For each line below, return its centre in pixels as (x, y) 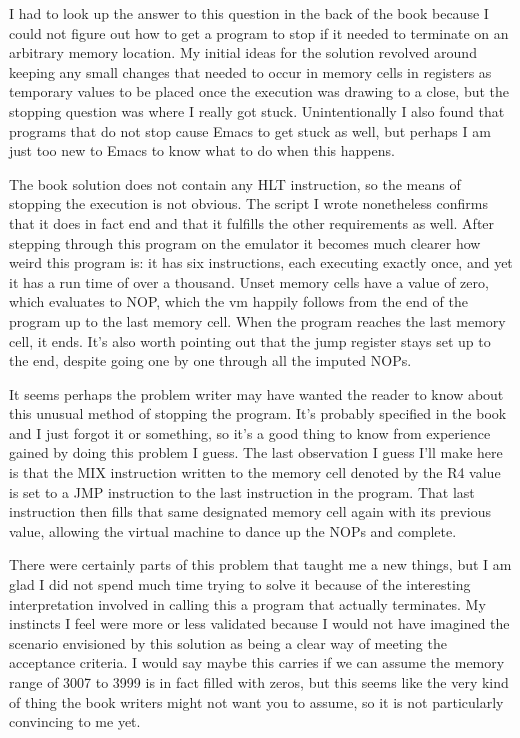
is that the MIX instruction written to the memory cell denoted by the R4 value (255, 472)
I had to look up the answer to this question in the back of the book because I (249, 13)
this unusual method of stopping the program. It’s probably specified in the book (258, 413)
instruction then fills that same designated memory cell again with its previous (250, 511)
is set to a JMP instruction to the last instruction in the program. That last (242, 491)
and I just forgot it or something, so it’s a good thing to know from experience (250, 432)
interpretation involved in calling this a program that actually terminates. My (247, 603)
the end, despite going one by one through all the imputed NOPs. (210, 360)
